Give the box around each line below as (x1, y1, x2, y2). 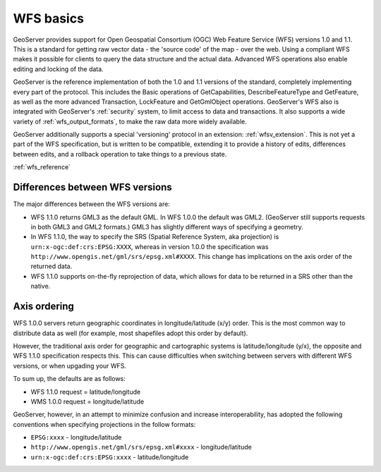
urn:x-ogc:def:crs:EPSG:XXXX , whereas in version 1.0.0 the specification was (30, 242, 269, 250)
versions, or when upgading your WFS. (13, 361, 127, 370)
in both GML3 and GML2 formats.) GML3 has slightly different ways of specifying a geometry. (30, 222, 303, 231)
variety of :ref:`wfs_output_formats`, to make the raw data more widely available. (13, 117, 247, 126)
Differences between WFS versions (13, 181, 172, 193)
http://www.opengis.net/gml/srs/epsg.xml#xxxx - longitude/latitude (30, 443, 252, 452)
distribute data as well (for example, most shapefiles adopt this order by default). (13, 329, 248, 337)
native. (30, 282, 51, 291)
